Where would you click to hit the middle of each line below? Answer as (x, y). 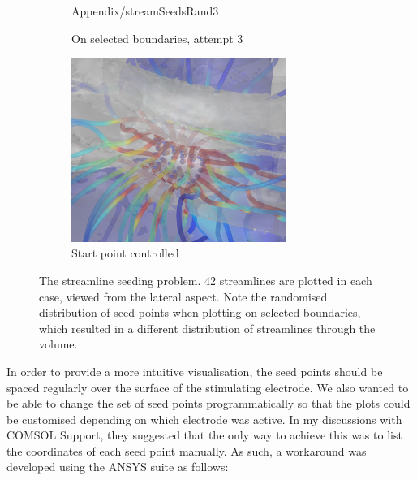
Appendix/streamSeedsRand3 (145, 11)
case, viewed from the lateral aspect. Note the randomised (183, 296)
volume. (58, 344)
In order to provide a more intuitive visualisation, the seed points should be (195, 371)
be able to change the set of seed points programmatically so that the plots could (208, 403)
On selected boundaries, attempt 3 (157, 38)
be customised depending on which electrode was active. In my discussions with (204, 419)
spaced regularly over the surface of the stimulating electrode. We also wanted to (208, 387)
